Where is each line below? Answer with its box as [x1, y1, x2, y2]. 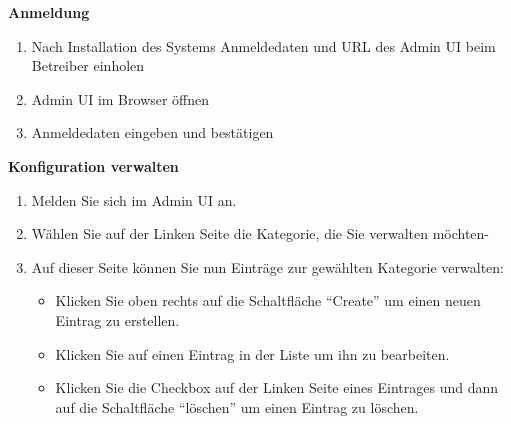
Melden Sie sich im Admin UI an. [31, 189, 237, 210]
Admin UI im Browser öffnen [31, 88, 210, 109]
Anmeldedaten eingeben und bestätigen [31, 122, 274, 143]
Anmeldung [8, 2, 90, 22]
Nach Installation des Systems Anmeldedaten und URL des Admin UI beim [31, 35, 496, 56]
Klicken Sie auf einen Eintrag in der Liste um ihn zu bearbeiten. [55, 343, 450, 364]
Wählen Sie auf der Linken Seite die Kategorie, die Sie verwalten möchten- [31, 223, 490, 244]
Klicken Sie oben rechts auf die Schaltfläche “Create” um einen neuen [55, 290, 481, 311]
